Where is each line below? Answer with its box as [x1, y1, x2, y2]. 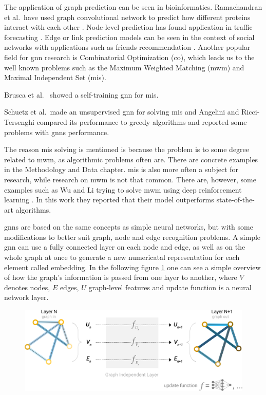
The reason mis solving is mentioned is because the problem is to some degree [4, 144, 250, 155]
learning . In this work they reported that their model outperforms [4, 194, 214, 205]
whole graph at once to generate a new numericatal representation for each [4, 252, 240, 262]
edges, [60, 281, 79, 292]
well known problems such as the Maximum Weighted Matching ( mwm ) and [4, 62, 244, 72]
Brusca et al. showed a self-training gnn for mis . [4, 89, 159, 100]
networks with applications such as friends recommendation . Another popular [4, 42, 251, 52]
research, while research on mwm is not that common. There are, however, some [4, 174, 256, 184]
